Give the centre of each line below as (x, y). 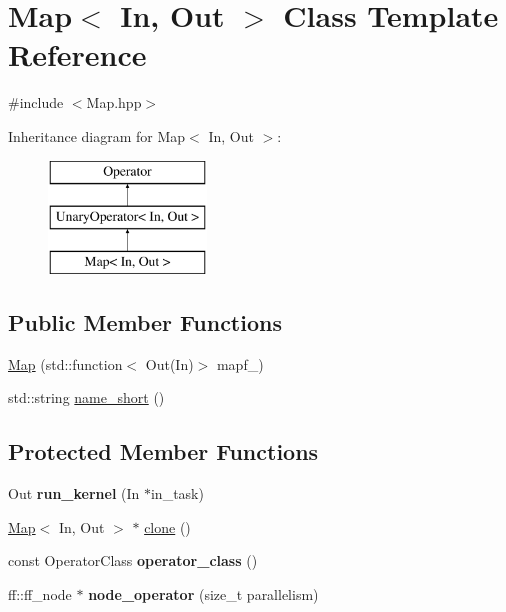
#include (36, 102)
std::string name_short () (86, 397)
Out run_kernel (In (74, 493)
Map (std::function (65, 363)
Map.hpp (114, 102)
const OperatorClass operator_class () (133, 560)
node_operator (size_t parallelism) (203, 593)
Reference (77, 54)
